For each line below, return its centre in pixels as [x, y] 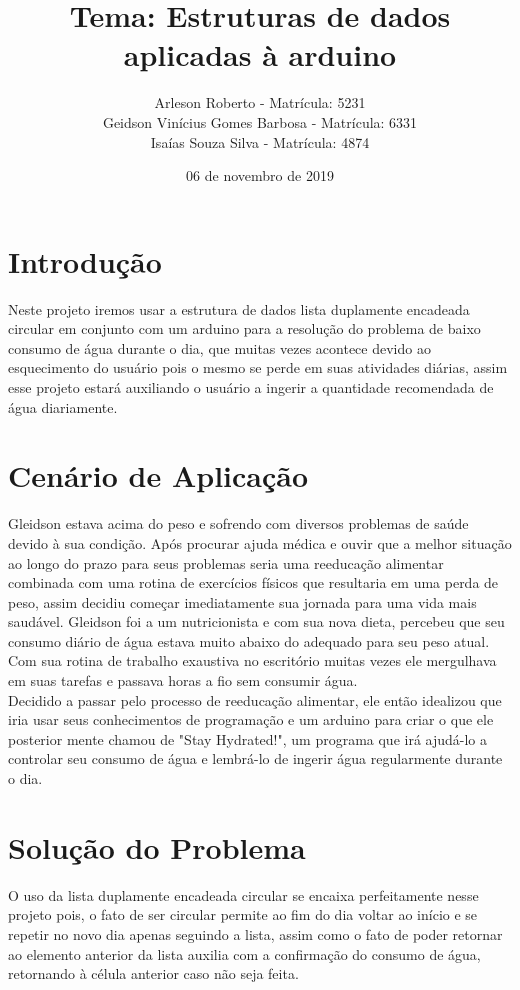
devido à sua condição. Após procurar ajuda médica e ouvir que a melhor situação [260, 542]
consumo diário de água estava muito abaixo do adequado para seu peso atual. [249, 640]
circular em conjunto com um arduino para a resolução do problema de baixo [244, 328]
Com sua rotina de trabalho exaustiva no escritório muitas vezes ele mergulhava [252, 660]
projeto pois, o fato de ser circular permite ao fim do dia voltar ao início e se [243, 914]
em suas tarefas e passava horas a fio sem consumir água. [183, 680]
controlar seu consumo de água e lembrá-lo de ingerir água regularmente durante [255, 758]
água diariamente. [63, 406]
